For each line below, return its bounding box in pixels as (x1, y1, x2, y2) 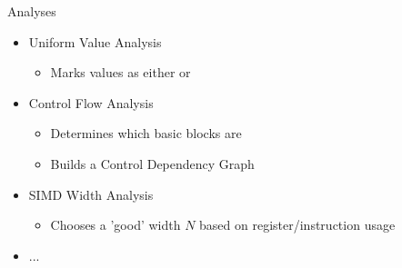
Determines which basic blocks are (50, 124, 242, 143)
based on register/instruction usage (199, 215, 396, 234)
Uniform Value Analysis (28, 32, 162, 51)
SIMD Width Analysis (28, 184, 154, 203)
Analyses (7, 2, 56, 20)
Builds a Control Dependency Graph (50, 154, 255, 173)
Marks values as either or (50, 63, 191, 82)
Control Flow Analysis (28, 93, 154, 112)
